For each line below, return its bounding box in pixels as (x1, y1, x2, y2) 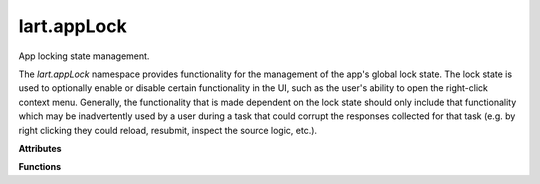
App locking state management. (18, 50, 150, 62)
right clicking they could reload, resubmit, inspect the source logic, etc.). (18, 124, 318, 136)
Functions (18, 161, 62, 173)
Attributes (18, 142, 62, 154)
